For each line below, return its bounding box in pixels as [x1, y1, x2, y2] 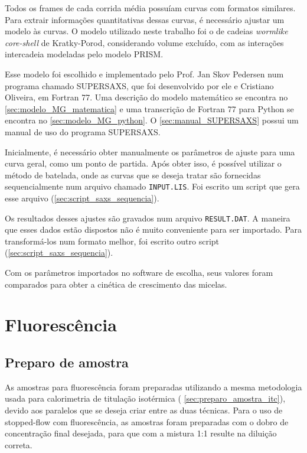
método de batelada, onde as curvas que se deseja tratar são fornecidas [5, 168, 261, 181]
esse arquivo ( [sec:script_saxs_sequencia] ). [5, 191, 159, 204]
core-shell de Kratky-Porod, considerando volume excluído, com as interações [5, 36, 284, 48]
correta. [5, 438, 32, 451]
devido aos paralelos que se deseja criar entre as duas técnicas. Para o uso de [5, 403, 283, 416]
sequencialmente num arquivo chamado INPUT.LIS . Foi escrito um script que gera [5, 180, 300, 193]
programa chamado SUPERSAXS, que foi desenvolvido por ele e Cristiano [5, 79, 274, 92]
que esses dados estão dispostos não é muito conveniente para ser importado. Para [5, 223, 302, 236]
